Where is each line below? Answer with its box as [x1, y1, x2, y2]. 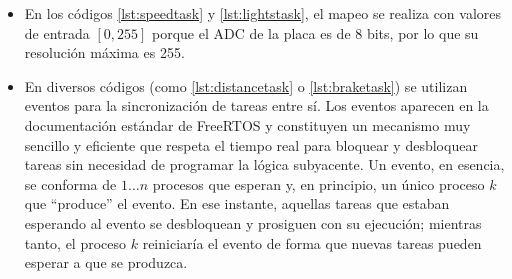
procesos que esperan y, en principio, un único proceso [152, 173, 485, 194]
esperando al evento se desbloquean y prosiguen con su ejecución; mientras [24, 212, 482, 233]
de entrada [24, 22, 90, 43]
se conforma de [24, 173, 117, 194]
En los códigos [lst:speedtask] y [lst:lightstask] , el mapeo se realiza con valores [24, 3, 502, 23]
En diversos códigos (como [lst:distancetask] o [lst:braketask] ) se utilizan [24, 75, 468, 96]
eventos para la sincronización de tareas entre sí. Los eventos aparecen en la [24, 95, 489, 116]
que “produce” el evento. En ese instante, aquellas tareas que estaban [24, 193, 450, 214]
